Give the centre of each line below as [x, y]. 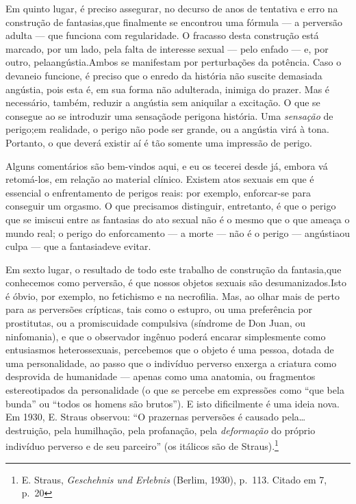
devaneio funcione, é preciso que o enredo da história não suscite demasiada [164, 75]
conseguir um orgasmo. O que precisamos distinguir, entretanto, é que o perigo [171, 206]
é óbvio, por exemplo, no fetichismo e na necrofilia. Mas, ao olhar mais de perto [173, 295]
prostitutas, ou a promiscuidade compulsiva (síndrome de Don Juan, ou [156, 323]
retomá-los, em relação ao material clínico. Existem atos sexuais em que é [160, 179]
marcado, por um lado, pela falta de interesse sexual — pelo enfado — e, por [167, 48]
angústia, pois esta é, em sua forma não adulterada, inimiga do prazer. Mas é [168, 89]
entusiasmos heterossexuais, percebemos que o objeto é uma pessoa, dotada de [170, 350]
